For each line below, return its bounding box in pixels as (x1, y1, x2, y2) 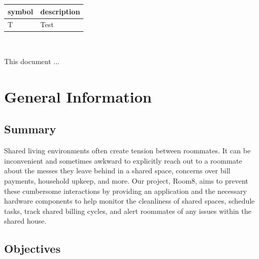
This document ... (4, 56, 60, 67)
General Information (4, 86, 152, 107)
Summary (4, 121, 56, 137)
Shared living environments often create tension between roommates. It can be (4, 145, 251, 156)
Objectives (4, 241, 61, 256)
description (40, 6, 80, 16)
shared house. (4, 215, 47, 226)
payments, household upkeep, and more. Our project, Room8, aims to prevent (4, 175, 248, 186)
